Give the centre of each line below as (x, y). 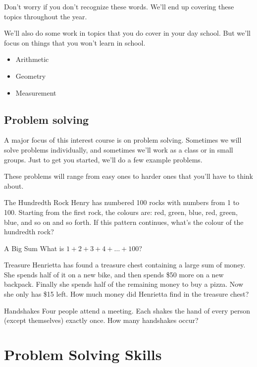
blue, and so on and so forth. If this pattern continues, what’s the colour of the (124, 222)
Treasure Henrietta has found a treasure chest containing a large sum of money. (125, 265)
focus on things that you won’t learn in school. (75, 42)
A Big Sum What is (34, 248)
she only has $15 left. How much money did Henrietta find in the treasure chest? (127, 294)
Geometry (31, 76)
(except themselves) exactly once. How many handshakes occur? (101, 320)
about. (14, 185)
